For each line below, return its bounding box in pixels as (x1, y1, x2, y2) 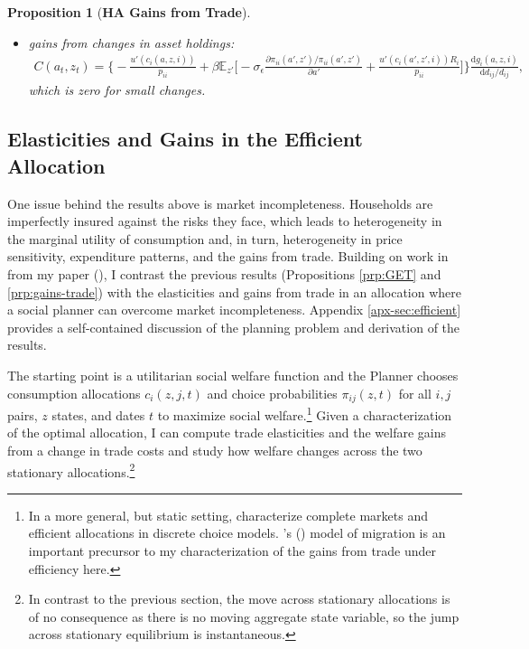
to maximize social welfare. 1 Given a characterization (157, 403, 452, 424)
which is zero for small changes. (28, 80, 206, 99)
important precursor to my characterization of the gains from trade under (28, 541, 437, 560)
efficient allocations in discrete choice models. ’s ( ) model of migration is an (28, 523, 446, 542)
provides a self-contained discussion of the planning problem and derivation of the (7, 317, 460, 336)
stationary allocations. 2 (7, 459, 135, 481)
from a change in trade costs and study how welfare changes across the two (7, 440, 422, 459)
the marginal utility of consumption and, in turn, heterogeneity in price (7, 229, 403, 248)
